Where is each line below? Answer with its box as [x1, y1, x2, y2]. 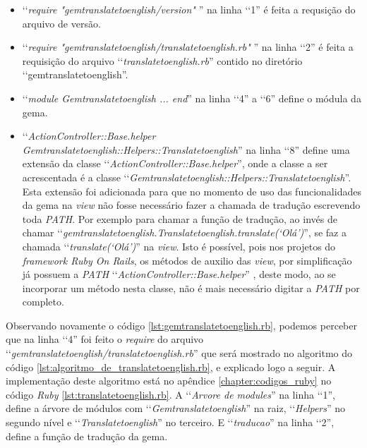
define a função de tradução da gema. [6, 428, 168, 443]
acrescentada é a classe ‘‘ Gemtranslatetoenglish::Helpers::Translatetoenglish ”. [22, 169, 351, 184]
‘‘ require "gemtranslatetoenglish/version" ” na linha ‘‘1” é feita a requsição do [22, 2, 356, 16]
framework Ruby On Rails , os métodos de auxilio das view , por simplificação [22, 253, 352, 267]
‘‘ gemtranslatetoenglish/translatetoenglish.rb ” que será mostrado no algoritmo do [6, 346, 353, 361]
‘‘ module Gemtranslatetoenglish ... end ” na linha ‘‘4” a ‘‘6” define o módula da [22, 90, 361, 105]
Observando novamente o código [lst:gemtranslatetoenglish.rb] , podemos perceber [6, 317, 357, 332]
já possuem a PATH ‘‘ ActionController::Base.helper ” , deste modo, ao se [22, 267, 336, 281]
